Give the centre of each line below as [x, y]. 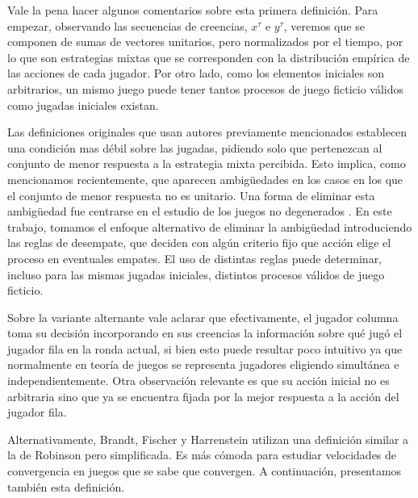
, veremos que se [324, 25]
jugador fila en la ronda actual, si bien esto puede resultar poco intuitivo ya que [205, 348]
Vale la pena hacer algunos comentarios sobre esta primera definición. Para [193, 10]
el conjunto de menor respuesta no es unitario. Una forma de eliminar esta [191, 195]
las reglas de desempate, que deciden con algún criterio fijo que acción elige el [199, 243]
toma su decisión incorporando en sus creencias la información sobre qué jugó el [205, 333]
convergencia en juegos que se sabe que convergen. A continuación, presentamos [205, 471]
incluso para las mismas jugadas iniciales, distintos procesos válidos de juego [196, 274]
